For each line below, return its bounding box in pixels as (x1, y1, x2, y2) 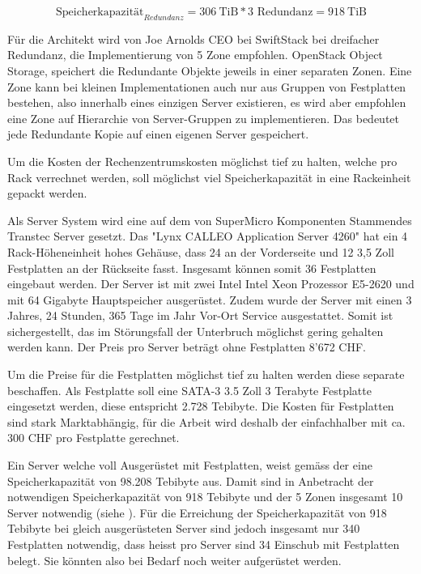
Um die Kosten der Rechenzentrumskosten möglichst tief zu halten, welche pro (7, 152, 398, 169)
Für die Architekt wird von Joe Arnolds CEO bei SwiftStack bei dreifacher (7, 30, 380, 47)
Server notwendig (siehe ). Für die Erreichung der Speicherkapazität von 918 (7, 504, 387, 521)
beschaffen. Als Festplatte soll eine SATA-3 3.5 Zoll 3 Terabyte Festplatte (7, 381, 372, 398)
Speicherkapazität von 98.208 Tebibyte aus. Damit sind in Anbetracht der (7, 472, 374, 489)
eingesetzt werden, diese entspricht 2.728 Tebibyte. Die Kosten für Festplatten (7, 398, 394, 415)
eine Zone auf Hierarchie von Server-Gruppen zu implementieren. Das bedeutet (7, 109, 399, 126)
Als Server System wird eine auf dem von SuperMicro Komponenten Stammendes (7, 211, 412, 228)
